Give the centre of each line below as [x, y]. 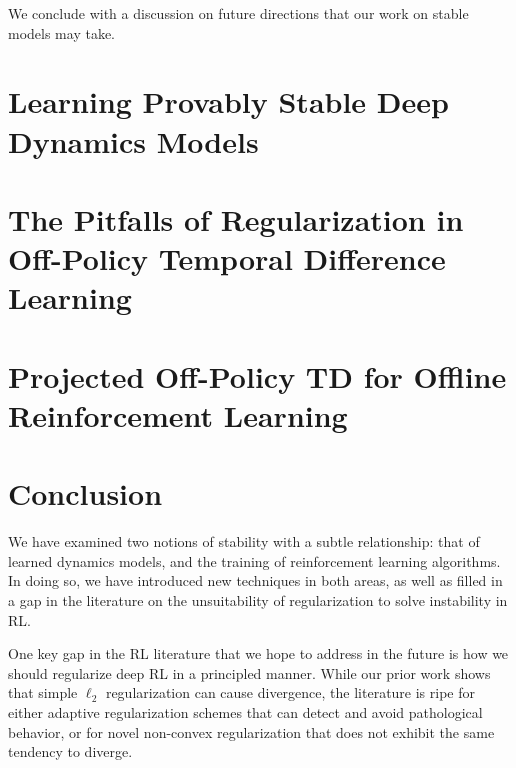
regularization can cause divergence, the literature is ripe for [290, 692]
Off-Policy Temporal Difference [227, 258]
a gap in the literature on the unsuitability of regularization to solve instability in [258, 599]
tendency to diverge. [70, 751]
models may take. [62, 32]
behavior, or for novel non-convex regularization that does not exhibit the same [251, 731]
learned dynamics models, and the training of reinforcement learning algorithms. [254, 560]
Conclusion [85, 493]
